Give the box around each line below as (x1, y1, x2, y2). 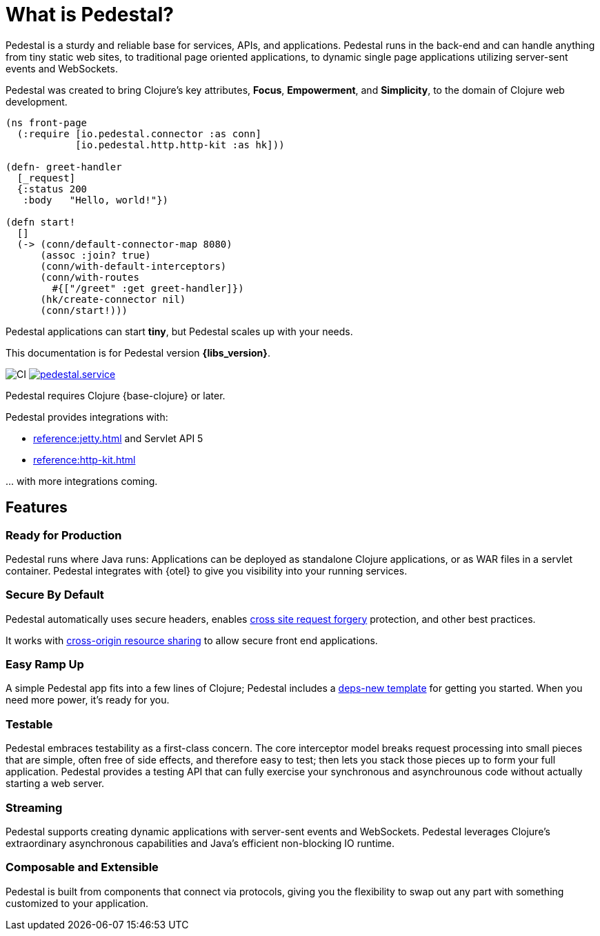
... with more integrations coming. (6, 475, 158, 487)
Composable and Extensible (6, 860, 159, 875)
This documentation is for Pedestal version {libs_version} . (6, 346, 270, 359)
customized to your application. (6, 897, 149, 909)
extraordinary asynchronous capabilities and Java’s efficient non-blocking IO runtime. (6, 837, 394, 849)
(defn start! (6, 216, 76, 228)
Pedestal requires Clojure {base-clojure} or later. (6, 389, 226, 401)
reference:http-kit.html (33, 453, 136, 466)
